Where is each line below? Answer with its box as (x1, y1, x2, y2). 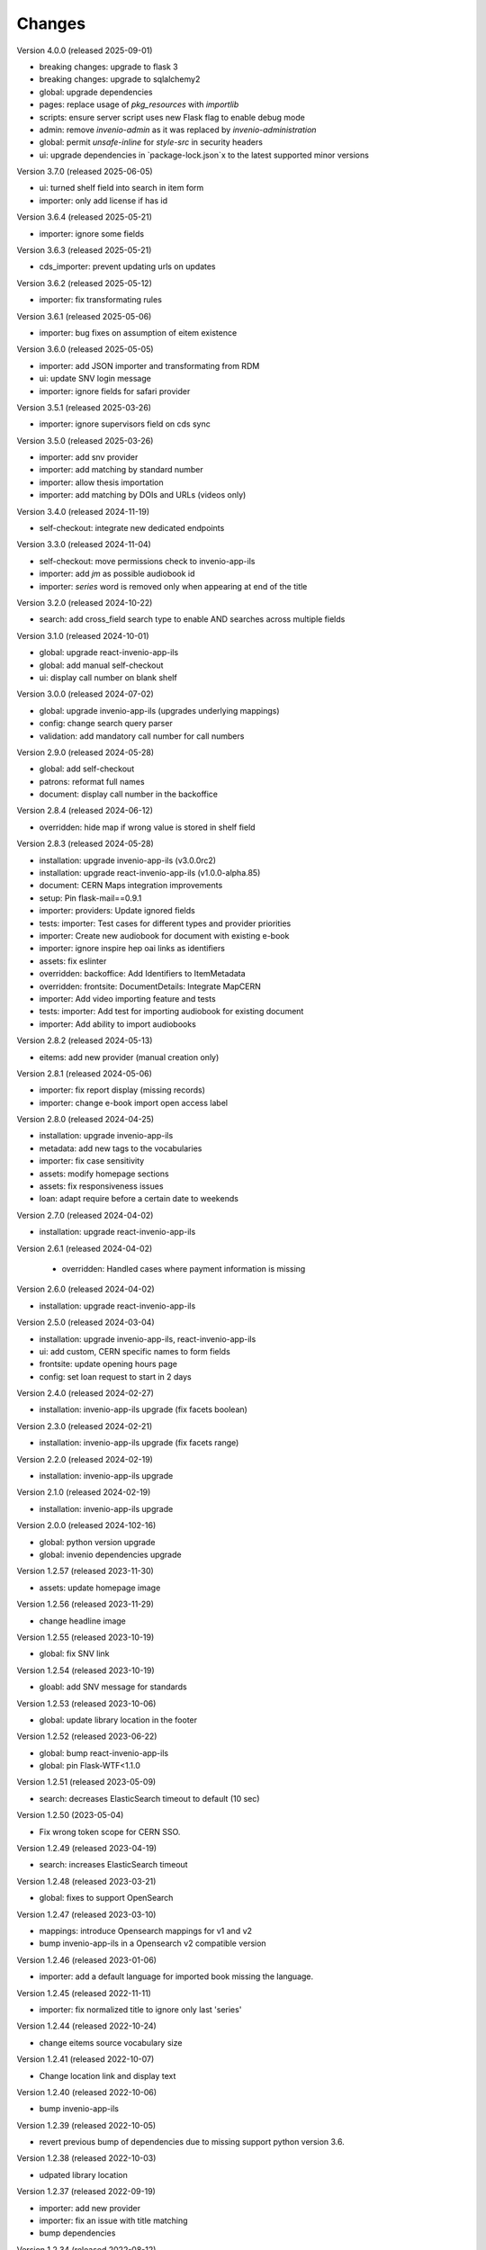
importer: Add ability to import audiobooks (39, 1018, 197, 1030)
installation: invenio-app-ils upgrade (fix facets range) (39, 1437, 239, 1448)
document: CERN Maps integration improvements (39, 880, 223, 891)
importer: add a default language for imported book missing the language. (39, 1971, 314, 1982)
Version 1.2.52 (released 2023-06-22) (16, 1731, 157, 1741)
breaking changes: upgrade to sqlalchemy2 (39, 74, 201, 85)
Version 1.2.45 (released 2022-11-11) (16, 1987, 152, 1998)
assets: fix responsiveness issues (39, 1181, 164, 1192)
